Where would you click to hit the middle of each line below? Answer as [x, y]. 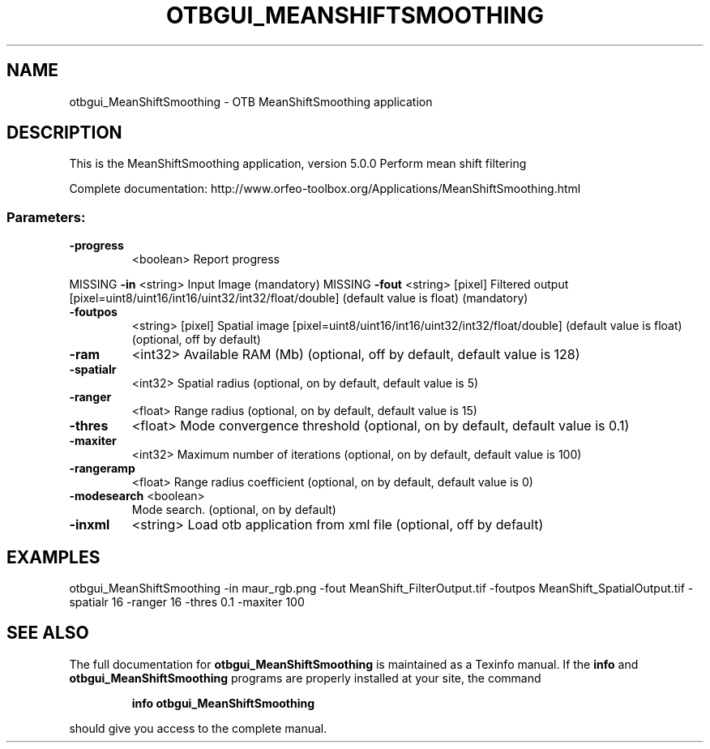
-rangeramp [102, 469]
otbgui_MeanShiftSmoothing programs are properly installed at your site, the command [305, 678]
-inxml [90, 525]
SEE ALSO [48, 633]
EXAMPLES [53, 557]
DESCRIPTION [64, 133]
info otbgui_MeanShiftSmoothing [223, 703]
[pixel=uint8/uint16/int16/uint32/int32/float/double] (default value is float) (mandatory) [299, 298]
